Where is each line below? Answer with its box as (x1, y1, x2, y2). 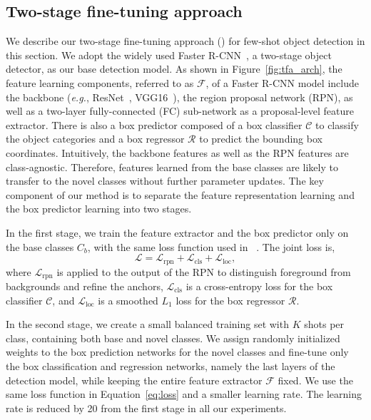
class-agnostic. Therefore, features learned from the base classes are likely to (6, 159, 338, 174)
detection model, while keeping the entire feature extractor (6, 372, 263, 387)
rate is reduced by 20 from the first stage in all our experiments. (6, 400, 287, 415)
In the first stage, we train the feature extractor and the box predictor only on (6, 225, 349, 240)
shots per (304, 317, 345, 332)
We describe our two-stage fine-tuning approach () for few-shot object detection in (6, 34, 365, 48)
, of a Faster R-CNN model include (205, 75, 359, 90)
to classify (315, 117, 359, 132)
